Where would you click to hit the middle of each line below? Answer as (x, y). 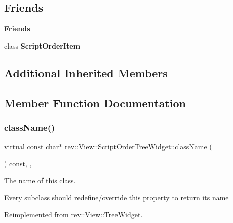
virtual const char (32, 146)
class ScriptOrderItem (42, 45)
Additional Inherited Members (86, 73)
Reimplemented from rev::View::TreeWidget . (73, 214)
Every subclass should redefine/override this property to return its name (116, 197)
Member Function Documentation (95, 102)
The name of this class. (40, 180)
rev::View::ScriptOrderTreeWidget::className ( (138, 146)
